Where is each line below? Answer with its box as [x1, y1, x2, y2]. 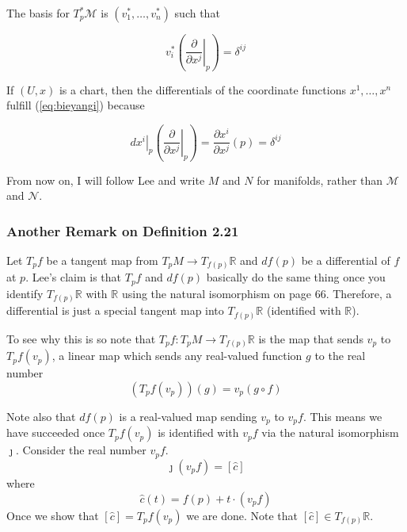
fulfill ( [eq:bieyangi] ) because [6, 97, 145, 113]
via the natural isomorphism [261, 424, 399, 441]
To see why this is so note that [6, 330, 156, 346]
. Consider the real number [16, 442, 146, 458]
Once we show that [6, 507, 99, 523]
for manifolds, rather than [257, 171, 383, 188]
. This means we [302, 408, 382, 425]
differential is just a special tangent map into [6, 302, 224, 319]
